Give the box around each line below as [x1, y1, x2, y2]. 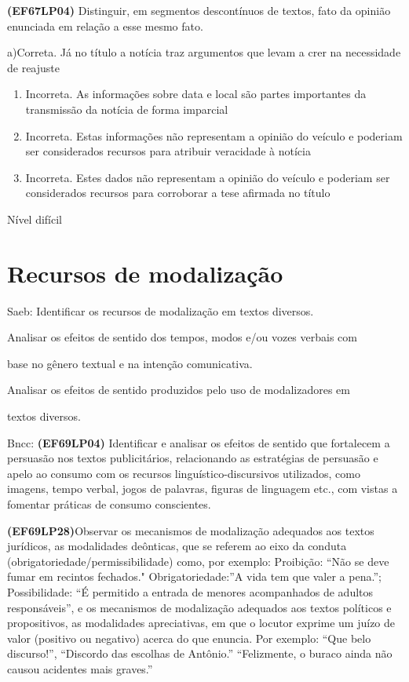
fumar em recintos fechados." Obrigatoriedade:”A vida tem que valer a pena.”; [7, 568, 382, 585]
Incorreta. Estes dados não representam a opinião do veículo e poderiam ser [25, 169, 390, 185]
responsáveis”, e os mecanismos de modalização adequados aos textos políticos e [7, 599, 392, 615]
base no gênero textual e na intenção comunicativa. [7, 355, 253, 371]
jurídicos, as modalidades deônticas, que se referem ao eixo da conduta [7, 538, 347, 554]
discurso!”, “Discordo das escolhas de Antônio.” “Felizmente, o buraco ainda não [7, 645, 393, 662]
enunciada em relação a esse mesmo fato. [7, 17, 203, 34]
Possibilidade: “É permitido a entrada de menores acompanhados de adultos [7, 583, 374, 600]
